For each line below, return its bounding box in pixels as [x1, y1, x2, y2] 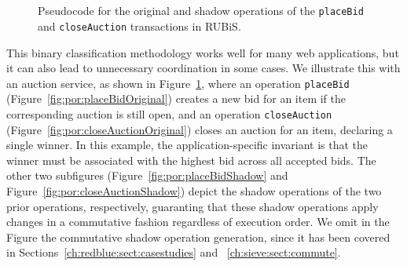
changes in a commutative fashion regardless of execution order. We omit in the [6, 213, 390, 230]
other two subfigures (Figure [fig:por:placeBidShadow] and [6, 167, 288, 184]
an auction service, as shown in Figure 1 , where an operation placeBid [6, 75, 350, 91]
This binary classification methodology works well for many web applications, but [6, 44, 399, 60]
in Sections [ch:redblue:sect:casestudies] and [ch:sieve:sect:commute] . [6, 244, 341, 261]
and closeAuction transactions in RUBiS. [38, 17, 241, 34]
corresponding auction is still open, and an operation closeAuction [6, 105, 332, 122]
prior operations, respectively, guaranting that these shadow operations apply [6, 198, 379, 214]
